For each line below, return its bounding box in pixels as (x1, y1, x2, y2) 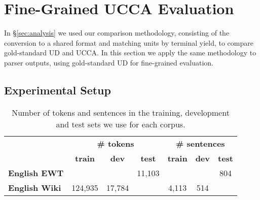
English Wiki (8, 181, 61, 193)
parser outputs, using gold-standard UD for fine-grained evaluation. (4, 57, 213, 68)
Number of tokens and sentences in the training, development (12, 106, 230, 118)
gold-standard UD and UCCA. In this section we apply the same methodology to (4, 47, 256, 58)
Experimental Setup (4, 82, 111, 97)
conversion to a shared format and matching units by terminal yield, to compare (4, 37, 253, 48)
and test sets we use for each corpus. (56, 118, 185, 130)
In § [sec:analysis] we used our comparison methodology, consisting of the (4, 27, 230, 38)
